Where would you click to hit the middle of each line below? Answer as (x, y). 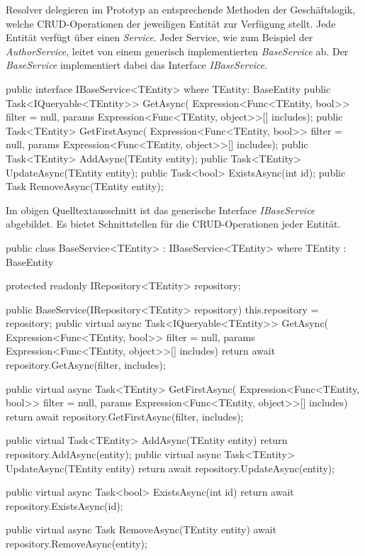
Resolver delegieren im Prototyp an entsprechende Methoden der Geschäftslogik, (180, 9)
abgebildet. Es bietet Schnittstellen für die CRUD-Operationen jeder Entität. (173, 224)
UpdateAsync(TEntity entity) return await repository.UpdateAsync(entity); (170, 468)
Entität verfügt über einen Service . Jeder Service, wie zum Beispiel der (159, 37)
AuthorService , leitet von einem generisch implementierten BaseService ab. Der (177, 51)
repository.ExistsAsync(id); (64, 505)
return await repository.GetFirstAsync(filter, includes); (125, 416)
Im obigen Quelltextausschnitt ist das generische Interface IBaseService (161, 210)
